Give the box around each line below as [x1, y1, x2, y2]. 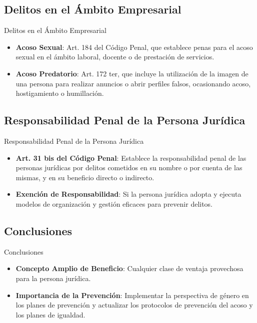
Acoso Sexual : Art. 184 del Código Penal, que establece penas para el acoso [15, 41, 253, 52]
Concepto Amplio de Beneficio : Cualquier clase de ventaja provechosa [15, 263, 243, 274]
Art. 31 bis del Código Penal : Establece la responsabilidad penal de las [15, 152, 246, 163]
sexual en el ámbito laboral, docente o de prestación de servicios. [15, 51, 214, 62]
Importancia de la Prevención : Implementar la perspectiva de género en [15, 290, 249, 300]
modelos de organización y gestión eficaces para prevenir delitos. [15, 198, 213, 209]
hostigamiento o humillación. [15, 88, 104, 98]
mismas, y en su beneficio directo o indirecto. [15, 172, 154, 182]
